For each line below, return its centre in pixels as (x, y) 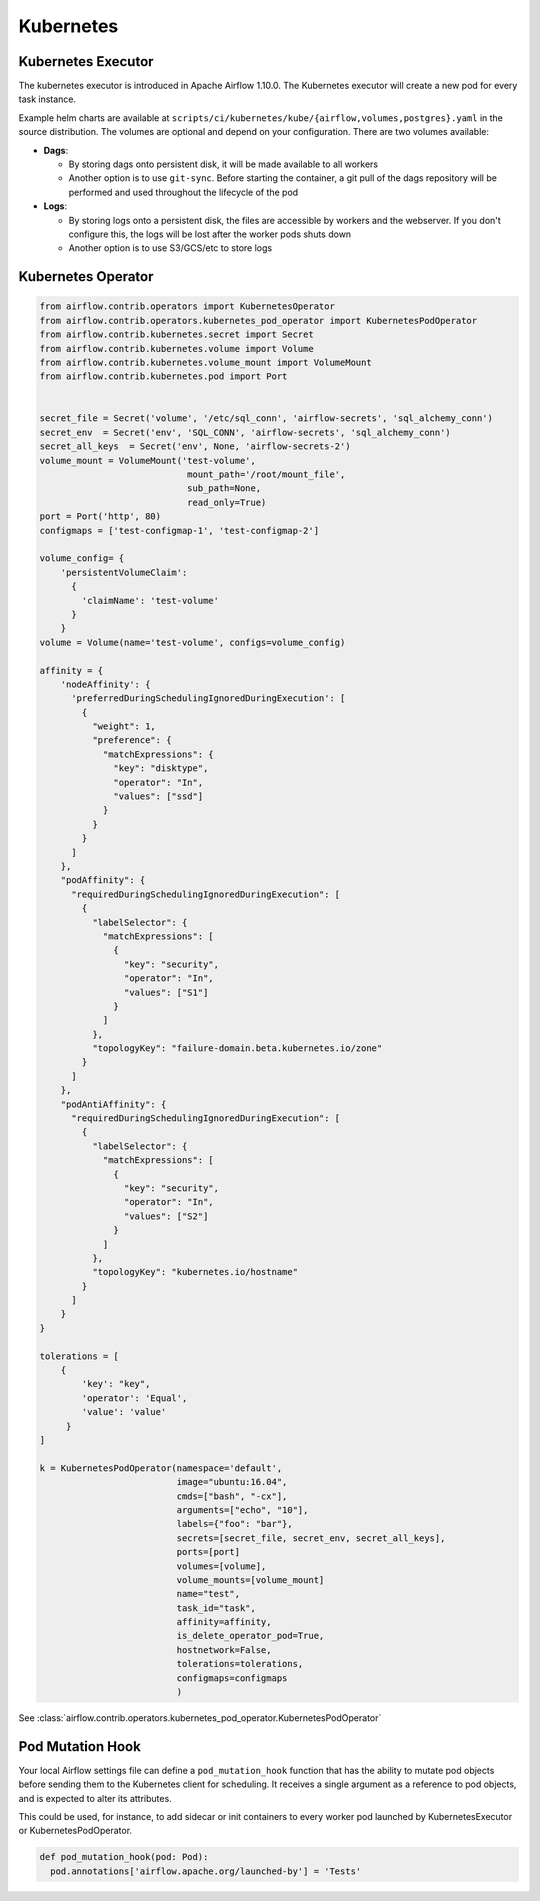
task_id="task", (216, 1608)
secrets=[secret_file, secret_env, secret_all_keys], (311, 1538)
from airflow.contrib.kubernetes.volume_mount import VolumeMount (205, 362)
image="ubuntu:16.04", (232, 1482)
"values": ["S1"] (166, 992)
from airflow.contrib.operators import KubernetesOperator (187, 306)
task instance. (47, 99)
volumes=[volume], (221, 1566)
